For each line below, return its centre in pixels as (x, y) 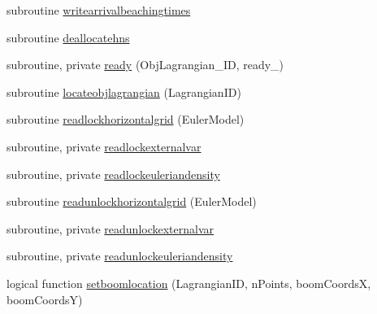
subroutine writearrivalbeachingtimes (99, 10)
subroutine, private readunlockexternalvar (110, 228)
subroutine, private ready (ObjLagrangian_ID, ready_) (145, 65)
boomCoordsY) (45, 299)
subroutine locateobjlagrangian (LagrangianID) (124, 92)
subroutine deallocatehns (68, 37)
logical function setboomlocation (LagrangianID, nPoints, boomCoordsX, (189, 283)
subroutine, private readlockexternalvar (104, 146)
